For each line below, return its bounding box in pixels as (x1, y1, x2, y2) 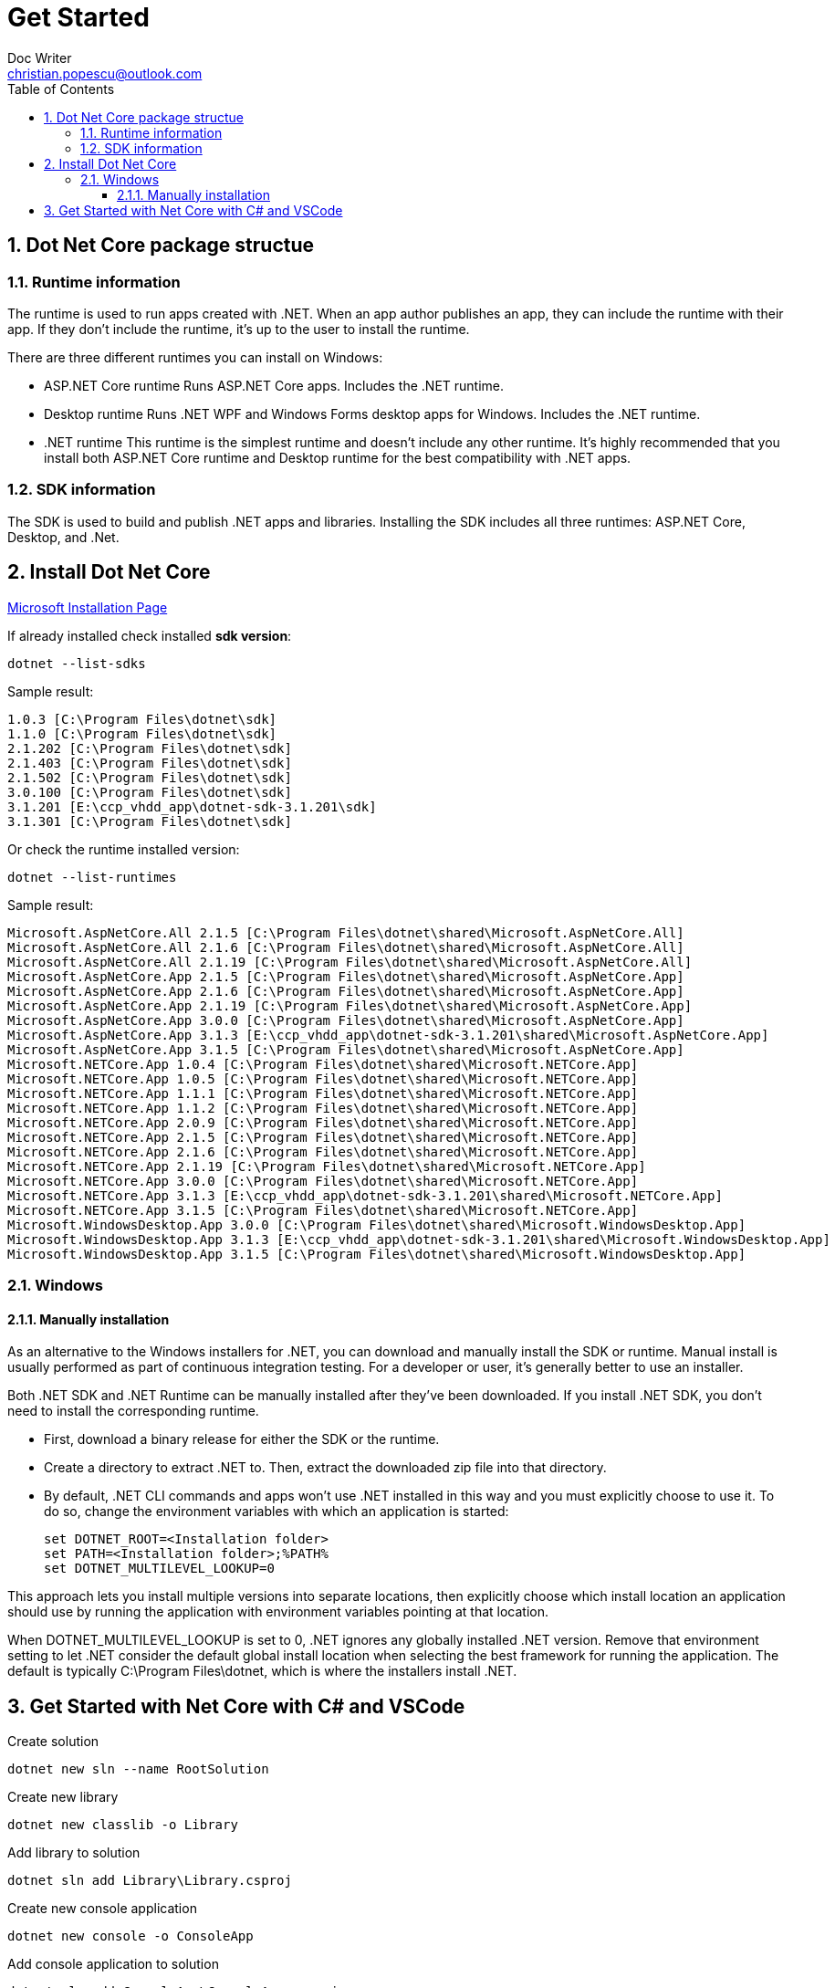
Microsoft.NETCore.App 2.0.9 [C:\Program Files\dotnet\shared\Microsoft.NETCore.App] (7, 1114, 639, 1130)
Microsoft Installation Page (7, 599, 168, 615)
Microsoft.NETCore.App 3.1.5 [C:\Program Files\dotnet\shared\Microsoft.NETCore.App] (7, 1202, 639, 1218)
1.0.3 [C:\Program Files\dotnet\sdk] (7, 711, 277, 727)
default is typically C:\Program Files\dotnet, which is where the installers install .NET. (7, 1663, 517, 1679)
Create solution (7, 1733, 99, 1749)
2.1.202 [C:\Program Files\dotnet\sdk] (7, 740, 292, 756)
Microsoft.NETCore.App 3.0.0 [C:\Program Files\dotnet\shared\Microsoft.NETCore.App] (7, 1173, 639, 1188)
